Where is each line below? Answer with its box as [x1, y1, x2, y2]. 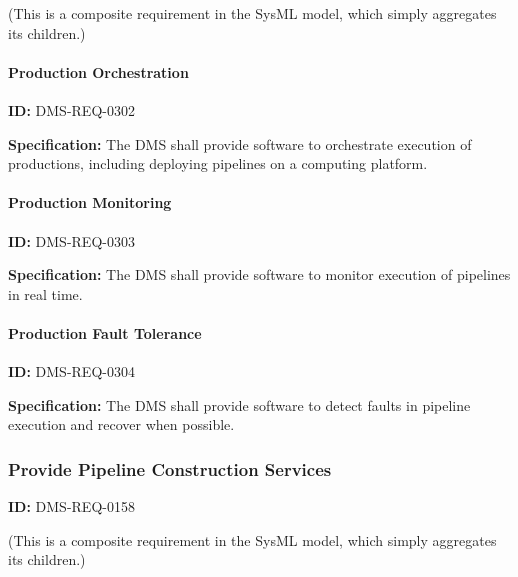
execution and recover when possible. [8, 414, 235, 435]
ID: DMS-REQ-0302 [8, 99, 135, 120]
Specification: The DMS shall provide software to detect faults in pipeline [8, 394, 471, 415]
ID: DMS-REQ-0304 [8, 361, 135, 382]
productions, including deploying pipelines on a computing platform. [8, 153, 428, 174]
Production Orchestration [8, 61, 189, 82]
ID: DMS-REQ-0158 [8, 496, 135, 517]
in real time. [8, 283, 83, 304]
